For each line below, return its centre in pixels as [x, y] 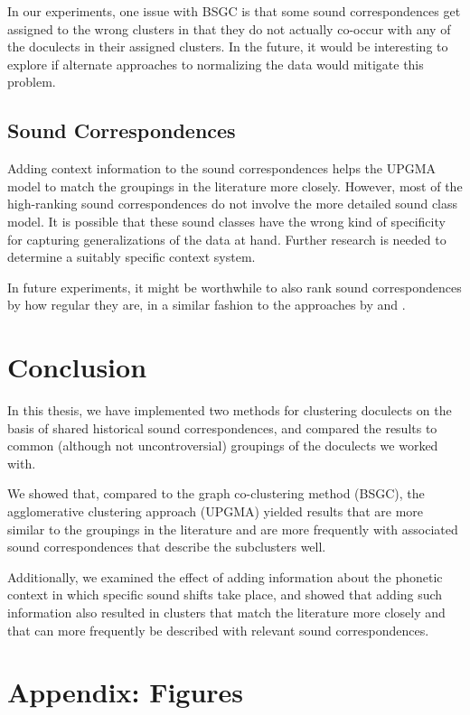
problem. [32, 82]
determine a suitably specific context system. [132, 257]
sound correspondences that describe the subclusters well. [167, 547]
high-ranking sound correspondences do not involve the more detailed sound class [233, 204]
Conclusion [77, 367]
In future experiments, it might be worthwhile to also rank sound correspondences [235, 287]
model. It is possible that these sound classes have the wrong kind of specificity [226, 221]
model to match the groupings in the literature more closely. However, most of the [235, 186]
